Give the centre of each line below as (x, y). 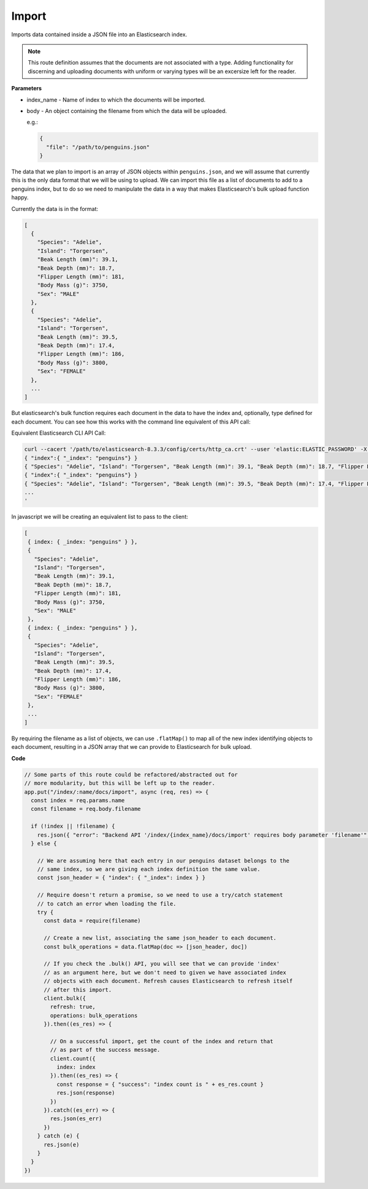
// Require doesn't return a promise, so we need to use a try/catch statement (160, 895)
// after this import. (78, 990)
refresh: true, (73, 1007)
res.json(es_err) (76, 1119)
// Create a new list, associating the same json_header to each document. (160, 938)
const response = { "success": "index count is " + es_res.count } (160, 1084)
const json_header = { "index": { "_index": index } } (121, 878)
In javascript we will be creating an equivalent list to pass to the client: (100, 517)
